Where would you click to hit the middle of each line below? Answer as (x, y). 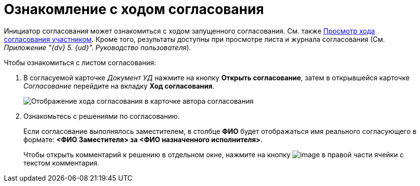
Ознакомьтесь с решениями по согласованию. (102, 116)
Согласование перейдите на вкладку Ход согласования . (119, 86)
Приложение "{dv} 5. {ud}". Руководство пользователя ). (97, 47)
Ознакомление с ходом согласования (134, 9)
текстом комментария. (61, 163)
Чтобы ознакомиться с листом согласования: (80, 62)
